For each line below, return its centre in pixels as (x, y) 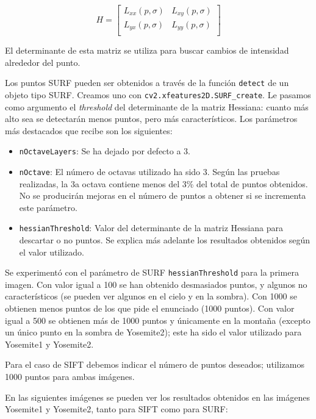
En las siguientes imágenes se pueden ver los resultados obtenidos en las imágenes (157, 397)
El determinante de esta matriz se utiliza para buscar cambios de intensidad (147, 50)
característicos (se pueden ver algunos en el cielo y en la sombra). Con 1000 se (151, 296)
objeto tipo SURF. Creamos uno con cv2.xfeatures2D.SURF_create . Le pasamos (158, 94)
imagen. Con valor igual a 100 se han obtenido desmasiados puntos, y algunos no (156, 284)
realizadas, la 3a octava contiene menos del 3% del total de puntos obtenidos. (163, 183)
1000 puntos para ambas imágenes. (70, 377)
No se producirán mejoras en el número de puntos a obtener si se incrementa (163, 195)
